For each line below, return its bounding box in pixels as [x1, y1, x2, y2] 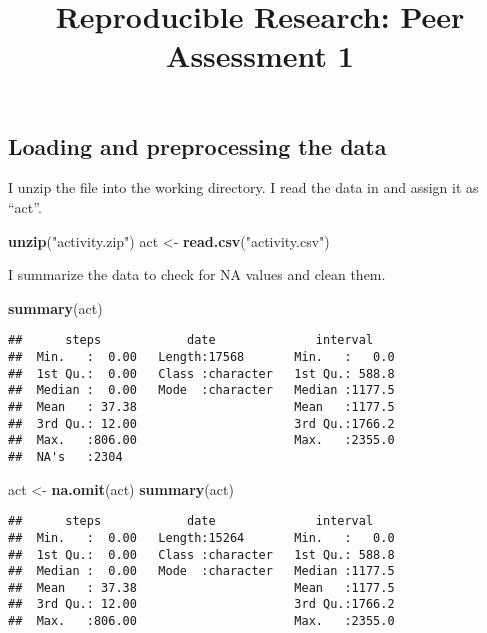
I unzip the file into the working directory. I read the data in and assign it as [8, 177, 479, 198]
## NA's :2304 [8, 449, 123, 464]
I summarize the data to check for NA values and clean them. [8, 264, 386, 285]
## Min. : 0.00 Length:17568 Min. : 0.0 [8, 350, 395, 364]
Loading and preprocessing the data [8, 130, 387, 161]
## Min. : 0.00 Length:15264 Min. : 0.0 [8, 530, 395, 545]
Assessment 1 [166, 35, 354, 76]
